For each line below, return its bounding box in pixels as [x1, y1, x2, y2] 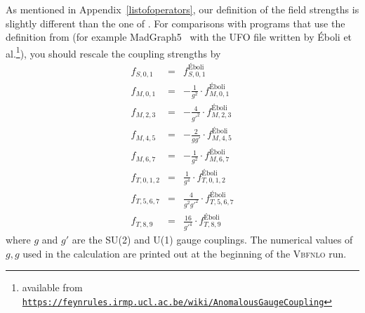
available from [22, 280, 83, 295]
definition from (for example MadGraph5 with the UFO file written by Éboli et [6, 29, 352, 44]
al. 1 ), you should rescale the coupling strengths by [6, 44, 221, 60]
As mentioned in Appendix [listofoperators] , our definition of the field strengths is [6, 2, 359, 16]
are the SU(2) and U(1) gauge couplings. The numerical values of [72, 232, 353, 247]
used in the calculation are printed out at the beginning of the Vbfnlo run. [22, 246, 347, 260]
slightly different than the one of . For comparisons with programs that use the [6, 15, 345, 30]
